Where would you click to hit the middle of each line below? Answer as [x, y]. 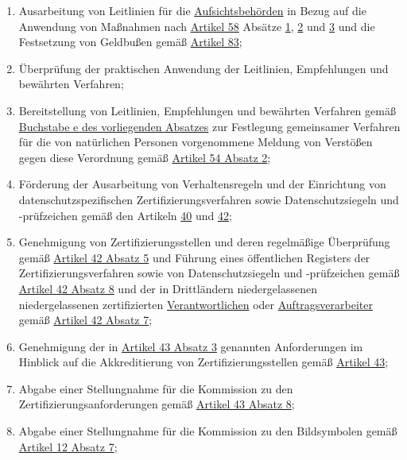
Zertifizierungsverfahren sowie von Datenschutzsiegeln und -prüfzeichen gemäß [209, 273]
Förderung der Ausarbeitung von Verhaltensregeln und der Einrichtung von [202, 184]
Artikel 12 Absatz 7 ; [68, 446]
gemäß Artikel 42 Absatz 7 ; [85, 320]
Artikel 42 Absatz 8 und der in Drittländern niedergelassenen [168, 288]
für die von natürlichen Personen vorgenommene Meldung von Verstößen [196, 142]
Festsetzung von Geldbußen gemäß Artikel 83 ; [130, 42]
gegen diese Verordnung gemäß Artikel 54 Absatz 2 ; [145, 157]
